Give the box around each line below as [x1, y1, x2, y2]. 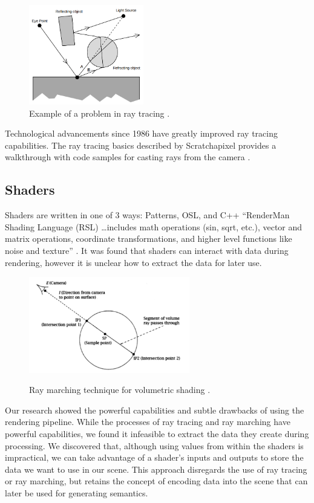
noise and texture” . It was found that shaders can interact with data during [5, 244, 289, 256]
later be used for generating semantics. [5, 487, 148, 499]
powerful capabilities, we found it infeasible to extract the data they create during [5, 427, 309, 440]
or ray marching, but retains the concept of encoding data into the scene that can [5, 475, 308, 487]
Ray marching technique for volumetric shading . [29, 383, 211, 396]
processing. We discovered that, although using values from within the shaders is [5, 439, 304, 452]
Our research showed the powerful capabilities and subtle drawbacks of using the [5, 403, 304, 416]
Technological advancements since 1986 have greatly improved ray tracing [5, 127, 278, 140]
